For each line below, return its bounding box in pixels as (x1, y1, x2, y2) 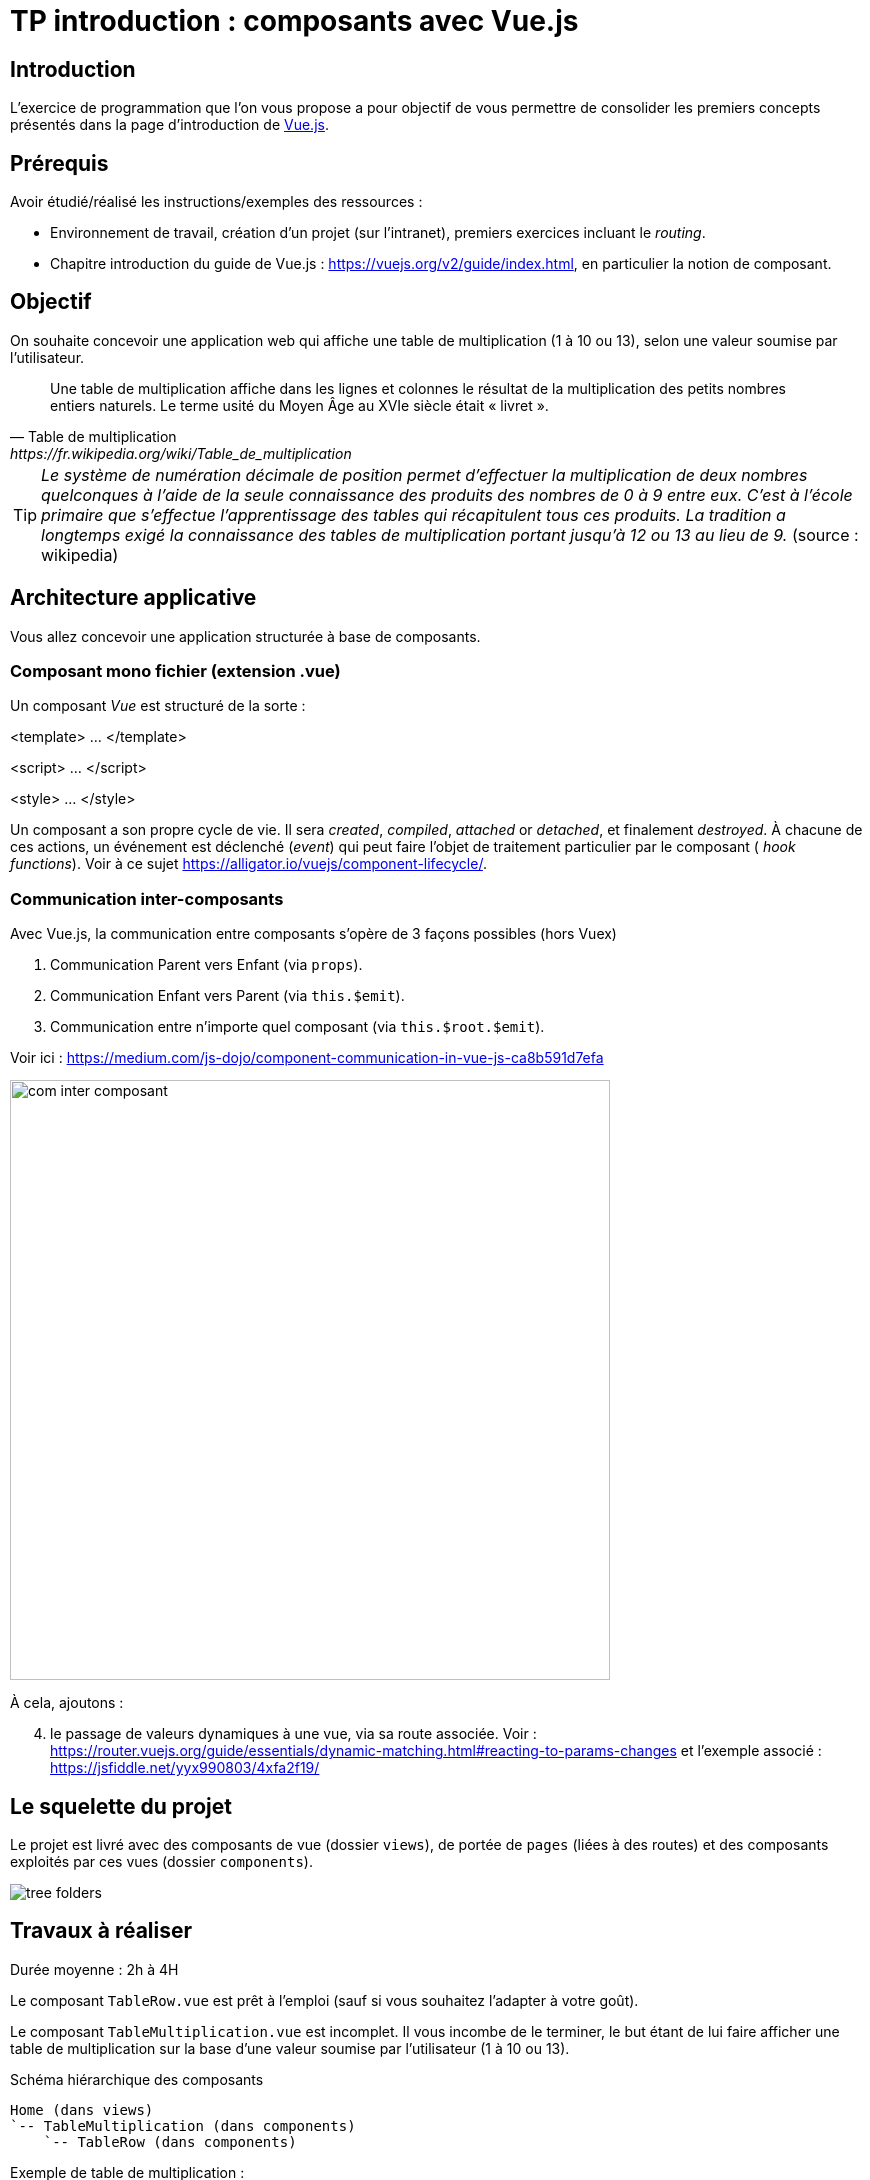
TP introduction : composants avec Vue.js (10, 4, 579, 38)
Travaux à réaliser (10, 1918, 193, 1944)
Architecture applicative (10, 585, 257, 611)
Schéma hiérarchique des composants (10, 2070, 264, 2088)
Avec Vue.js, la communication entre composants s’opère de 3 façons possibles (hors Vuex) (10, 925, 617, 943)
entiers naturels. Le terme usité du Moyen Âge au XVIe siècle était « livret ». (50, 396, 549, 414)
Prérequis (10, 150, 109, 176)
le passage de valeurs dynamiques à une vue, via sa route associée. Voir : (50, 1725, 537, 1743)
